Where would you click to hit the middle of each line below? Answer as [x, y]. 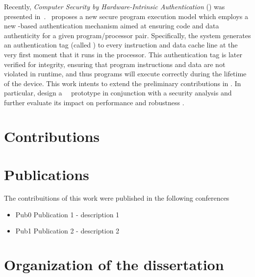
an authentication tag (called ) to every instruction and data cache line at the [121, 45]
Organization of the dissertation [114, 264]
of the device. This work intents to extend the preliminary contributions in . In [123, 83]
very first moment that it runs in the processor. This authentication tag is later [123, 54]
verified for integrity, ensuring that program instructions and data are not [115, 64]
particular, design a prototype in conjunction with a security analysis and [118, 93]
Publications [47, 174]
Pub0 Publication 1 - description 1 [67, 214]
